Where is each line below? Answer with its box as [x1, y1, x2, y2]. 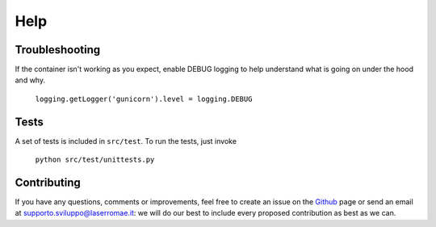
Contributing [15, 175, 81, 189]
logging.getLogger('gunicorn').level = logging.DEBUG [35, 94, 253, 103]
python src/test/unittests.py [35, 155, 155, 165]
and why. [15, 75, 46, 85]
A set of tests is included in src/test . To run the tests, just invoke [15, 136, 237, 145]
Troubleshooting [15, 43, 101, 57]
